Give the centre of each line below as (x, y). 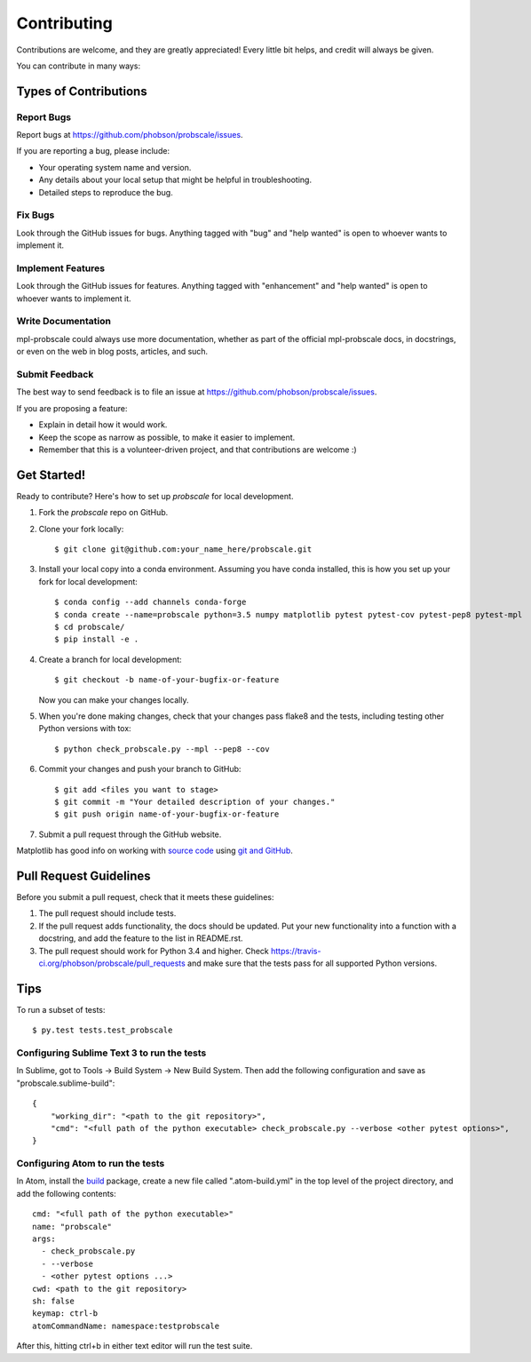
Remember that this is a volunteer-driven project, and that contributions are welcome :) (198, 450)
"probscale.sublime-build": (66, 1083)
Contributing (64, 23)
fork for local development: (88, 581)
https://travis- (296, 951)
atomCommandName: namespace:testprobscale (126, 1326)
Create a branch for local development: (110, 659)
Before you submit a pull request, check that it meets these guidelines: (145, 896)
